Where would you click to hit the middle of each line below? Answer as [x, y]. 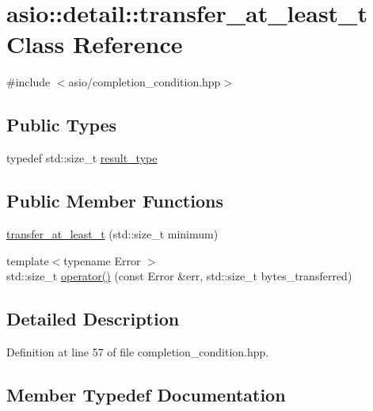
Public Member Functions [115, 201]
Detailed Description [93, 319]
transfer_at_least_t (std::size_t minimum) [112, 233]
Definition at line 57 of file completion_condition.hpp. [138, 351]
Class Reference [95, 44]
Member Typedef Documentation [146, 394]
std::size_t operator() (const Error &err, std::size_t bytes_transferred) [179, 276]
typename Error [102, 260]
